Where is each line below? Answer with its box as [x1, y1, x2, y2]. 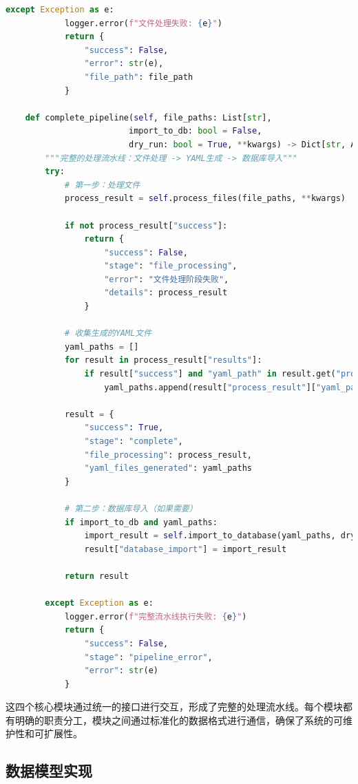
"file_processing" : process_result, [84, 449, 252, 460]
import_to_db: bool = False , [128, 126, 262, 136]
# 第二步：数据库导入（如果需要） [64, 503, 198, 513]
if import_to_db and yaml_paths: [64, 517, 218, 527]
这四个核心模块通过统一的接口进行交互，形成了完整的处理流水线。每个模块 [6, 699, 343, 714]
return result [64, 571, 129, 581]
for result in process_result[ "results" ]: [64, 355, 262, 365]
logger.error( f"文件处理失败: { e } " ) [64, 18, 222, 28]
